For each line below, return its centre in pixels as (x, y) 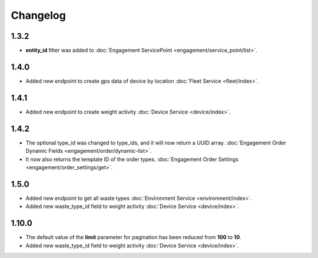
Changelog (38, 15)
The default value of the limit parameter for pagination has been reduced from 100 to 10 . (133, 237)
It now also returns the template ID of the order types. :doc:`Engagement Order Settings (132, 159)
